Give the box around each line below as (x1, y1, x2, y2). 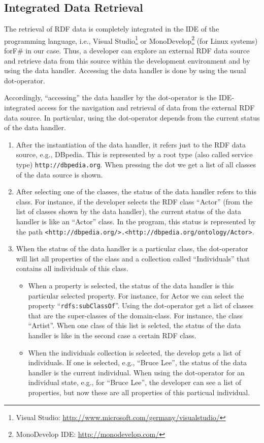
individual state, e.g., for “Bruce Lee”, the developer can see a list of (28, 377, 242, 388)
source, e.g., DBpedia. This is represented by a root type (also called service (16, 149, 253, 160)
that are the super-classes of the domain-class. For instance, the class (28, 310, 243, 320)
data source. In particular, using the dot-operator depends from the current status (4, 112, 260, 123)
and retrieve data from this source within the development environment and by (4, 55, 250, 66)
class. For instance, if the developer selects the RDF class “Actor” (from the (16, 196, 253, 206)
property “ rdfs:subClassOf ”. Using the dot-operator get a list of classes (28, 300, 254, 311)
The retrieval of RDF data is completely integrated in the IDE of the (4, 23, 219, 34)
